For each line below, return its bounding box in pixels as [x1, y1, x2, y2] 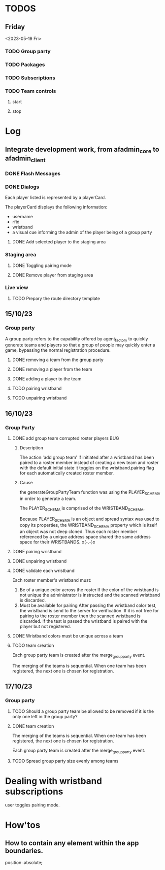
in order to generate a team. [19, 496, 76, 502]
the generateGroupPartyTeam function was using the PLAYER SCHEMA [19, 489, 161, 496]
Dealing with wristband [5, 775, 102, 786]
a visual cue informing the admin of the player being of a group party [12, 230, 152, 235]
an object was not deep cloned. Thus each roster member [19, 529, 138, 535]
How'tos [5, 819, 40, 831]
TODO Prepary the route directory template [12, 295, 100, 301]
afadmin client [5, 154, 46, 164]
